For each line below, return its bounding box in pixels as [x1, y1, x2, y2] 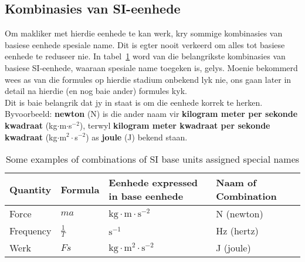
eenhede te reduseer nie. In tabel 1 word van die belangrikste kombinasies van [5, 50, 286, 62]
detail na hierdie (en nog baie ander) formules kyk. [5, 85, 187, 97]
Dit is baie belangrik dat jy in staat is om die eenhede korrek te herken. [5, 96, 263, 108]
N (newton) [216, 207, 263, 221]
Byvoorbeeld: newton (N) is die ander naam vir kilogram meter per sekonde [5, 108, 298, 120]
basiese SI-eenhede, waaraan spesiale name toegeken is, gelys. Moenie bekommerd [5, 61, 298, 73]
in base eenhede [109, 189, 184, 203]
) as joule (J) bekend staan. [86, 130, 188, 143]
